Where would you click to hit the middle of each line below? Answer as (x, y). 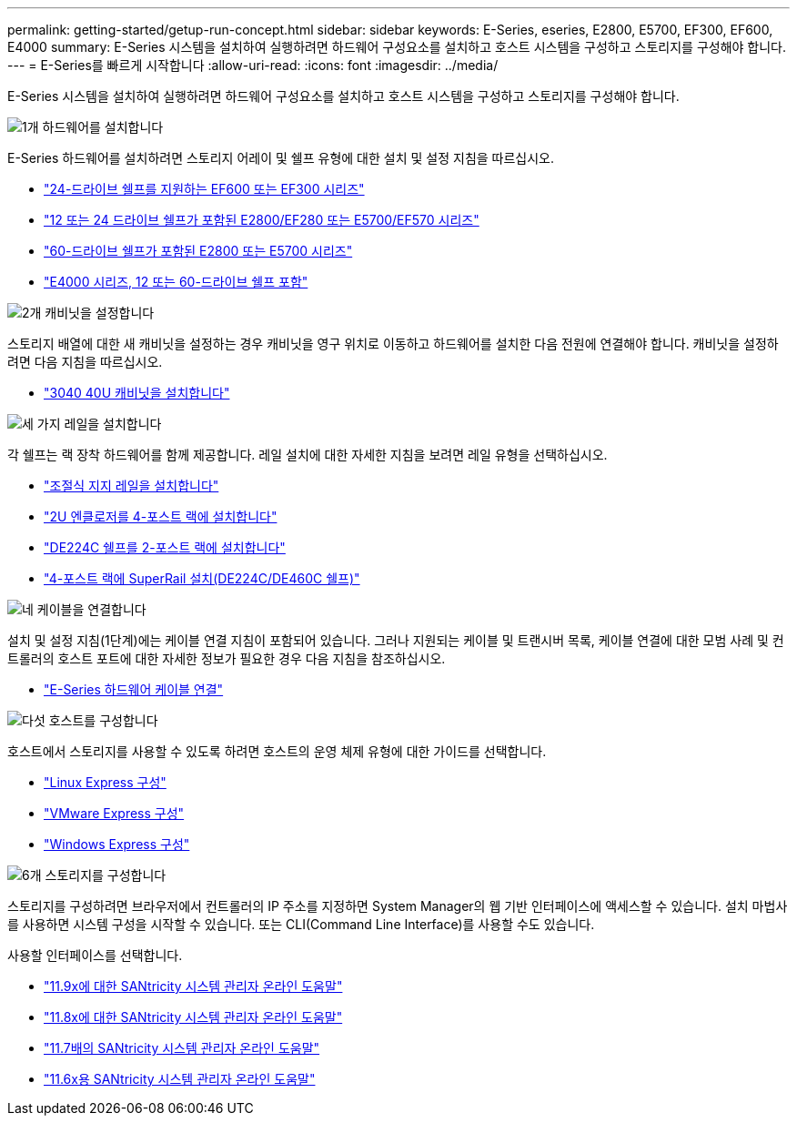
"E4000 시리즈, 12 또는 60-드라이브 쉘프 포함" (176, 282)
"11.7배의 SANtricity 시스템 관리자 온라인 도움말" (182, 1048)
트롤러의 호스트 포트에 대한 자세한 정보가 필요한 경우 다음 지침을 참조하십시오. (227, 658)
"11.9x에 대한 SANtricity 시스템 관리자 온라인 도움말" (193, 986)
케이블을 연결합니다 (91, 609)
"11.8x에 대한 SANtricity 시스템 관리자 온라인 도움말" (193, 1017)
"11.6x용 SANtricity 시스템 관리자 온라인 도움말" (180, 1079)
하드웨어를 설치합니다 (103, 127)
